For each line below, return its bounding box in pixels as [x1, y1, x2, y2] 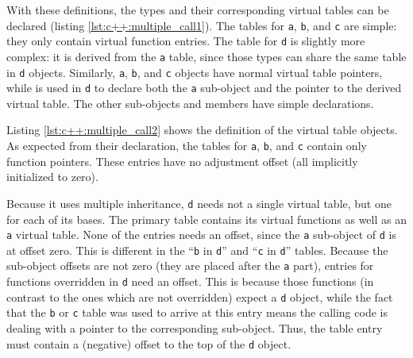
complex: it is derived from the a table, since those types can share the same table [6, 48, 407, 64]
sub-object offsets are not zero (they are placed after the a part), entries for [6, 257, 374, 274]
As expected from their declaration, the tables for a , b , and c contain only [6, 137, 367, 154]
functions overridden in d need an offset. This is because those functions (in [6, 273, 374, 290]
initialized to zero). [6, 168, 98, 185]
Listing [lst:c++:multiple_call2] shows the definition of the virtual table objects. [6, 121, 398, 138]
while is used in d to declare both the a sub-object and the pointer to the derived [6, 79, 402, 96]
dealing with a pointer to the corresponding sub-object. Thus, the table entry [6, 320, 383, 337]
